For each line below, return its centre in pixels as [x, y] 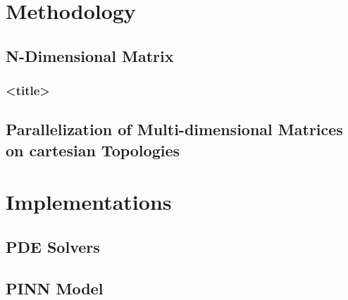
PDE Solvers [53, 246]
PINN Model [55, 288]
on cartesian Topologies [93, 150]
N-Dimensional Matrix [90, 55]
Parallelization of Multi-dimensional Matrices [174, 129]
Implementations [89, 202]
